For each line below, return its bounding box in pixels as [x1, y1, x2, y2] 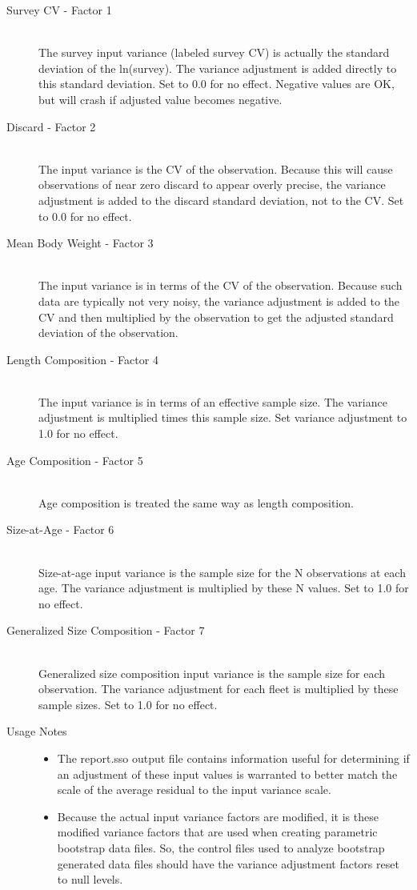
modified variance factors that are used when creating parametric [57, 824, 378, 840]
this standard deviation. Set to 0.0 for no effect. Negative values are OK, [38, 75, 395, 92]
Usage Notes [6, 723, 67, 740]
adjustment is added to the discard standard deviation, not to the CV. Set [38, 191, 404, 208]
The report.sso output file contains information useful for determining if [57, 749, 410, 766]
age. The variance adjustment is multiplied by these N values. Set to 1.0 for [38, 579, 409, 596]
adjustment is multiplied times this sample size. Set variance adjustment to [38, 409, 407, 426]
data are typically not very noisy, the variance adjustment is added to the [38, 292, 400, 309]
